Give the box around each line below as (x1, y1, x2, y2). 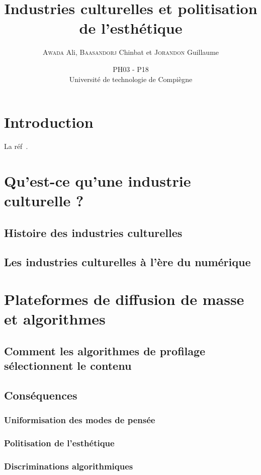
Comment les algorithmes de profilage (4, 343, 206, 358)
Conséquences (4, 387, 77, 403)
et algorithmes (4, 308, 106, 329)
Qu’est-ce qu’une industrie (4, 170, 191, 191)
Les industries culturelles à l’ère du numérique (4, 254, 251, 270)
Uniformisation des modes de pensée (4, 414, 155, 426)
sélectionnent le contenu (4, 358, 132, 373)
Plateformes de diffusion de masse (4, 288, 244, 309)
